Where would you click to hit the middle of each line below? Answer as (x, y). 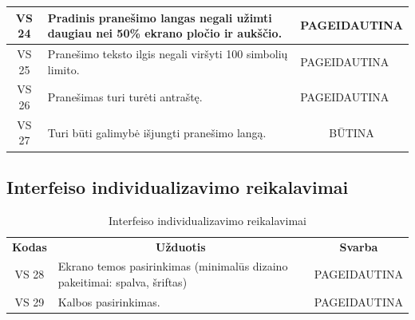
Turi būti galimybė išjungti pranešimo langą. (157, 132)
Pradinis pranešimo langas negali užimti (160, 17)
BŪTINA (352, 132)
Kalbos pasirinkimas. (109, 301)
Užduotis (181, 246)
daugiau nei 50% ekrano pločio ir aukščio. (165, 33)
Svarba (359, 246)
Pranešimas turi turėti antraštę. (125, 97)
